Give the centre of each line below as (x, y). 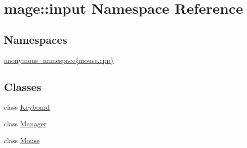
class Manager (25, 123)
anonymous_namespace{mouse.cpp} (59, 60)
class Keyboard (27, 107)
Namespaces (36, 39)
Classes (23, 86)
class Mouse (22, 140)
